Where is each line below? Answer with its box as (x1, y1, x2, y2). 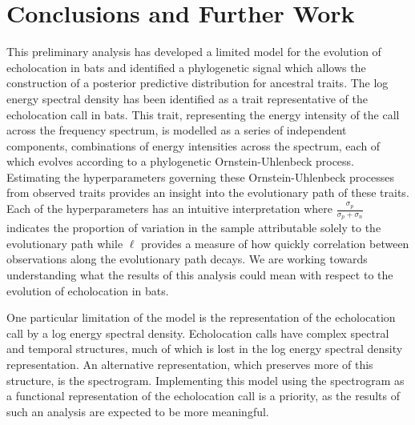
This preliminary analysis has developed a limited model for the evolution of (6, 43, 381, 60)
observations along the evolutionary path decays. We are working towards (6, 251, 368, 267)
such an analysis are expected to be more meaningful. (6, 403, 269, 419)
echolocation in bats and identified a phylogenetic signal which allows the (6, 58, 366, 75)
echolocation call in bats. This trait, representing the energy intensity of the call (6, 106, 400, 122)
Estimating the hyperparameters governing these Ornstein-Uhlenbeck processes (6, 168, 394, 185)
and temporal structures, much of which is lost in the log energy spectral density (6, 340, 403, 357)
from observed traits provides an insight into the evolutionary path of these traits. (6, 184, 409, 201)
